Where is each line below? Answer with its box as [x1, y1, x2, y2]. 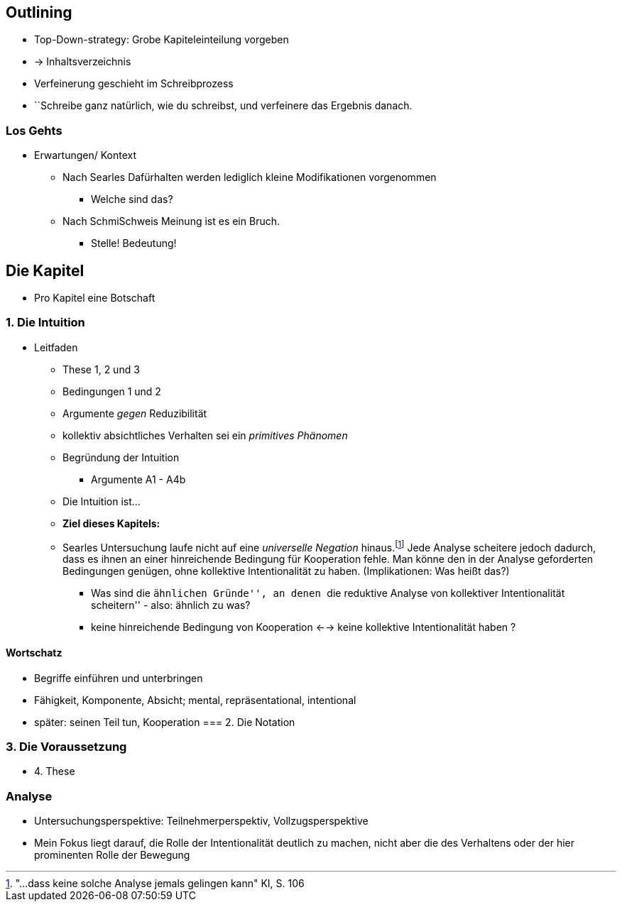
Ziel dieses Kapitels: [62, 517, 160, 529]
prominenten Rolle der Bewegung [34, 849, 190, 862]
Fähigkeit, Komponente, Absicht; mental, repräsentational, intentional [34, 693, 356, 706]
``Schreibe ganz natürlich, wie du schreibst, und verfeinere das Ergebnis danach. [34, 99, 413, 112]
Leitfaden [34, 341, 78, 353]
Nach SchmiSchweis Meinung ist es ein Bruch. [62, 215, 280, 228]
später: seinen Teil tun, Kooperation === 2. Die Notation [34, 715, 295, 728]
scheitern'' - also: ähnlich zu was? [91, 599, 251, 612]
